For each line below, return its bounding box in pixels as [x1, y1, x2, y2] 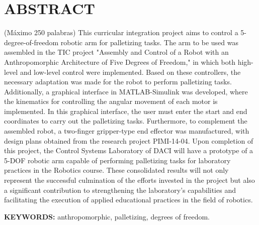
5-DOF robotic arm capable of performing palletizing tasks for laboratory [4, 155, 231, 165]
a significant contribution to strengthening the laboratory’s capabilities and [4, 184, 236, 195]
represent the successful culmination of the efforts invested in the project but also [4, 175, 255, 185]
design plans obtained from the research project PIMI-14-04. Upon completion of [4, 135, 253, 146]
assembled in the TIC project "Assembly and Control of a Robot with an [4, 47, 229, 57]
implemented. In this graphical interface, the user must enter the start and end [4, 105, 247, 116]
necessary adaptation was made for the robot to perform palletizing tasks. [4, 76, 232, 87]
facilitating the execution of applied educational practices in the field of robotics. [4, 194, 253, 205]
